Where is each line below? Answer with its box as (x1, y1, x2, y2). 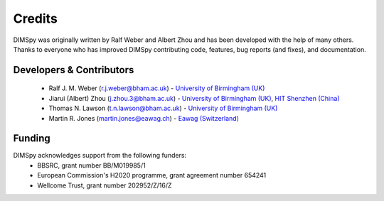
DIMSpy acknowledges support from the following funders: (13, 151, 187, 160)
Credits (13, 11, 58, 26)
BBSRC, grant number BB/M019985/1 (37, 161, 146, 170)
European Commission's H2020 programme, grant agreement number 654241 (37, 171, 267, 180)
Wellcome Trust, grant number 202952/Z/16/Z (37, 181, 172, 190)
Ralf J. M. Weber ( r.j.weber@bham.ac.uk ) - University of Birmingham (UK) (48, 84, 265, 92)
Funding (13, 132, 51, 145)
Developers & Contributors (13, 64, 134, 76)
